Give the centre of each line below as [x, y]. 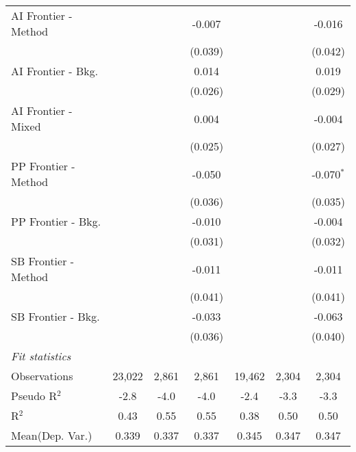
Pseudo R [34, 396]
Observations [42, 376]
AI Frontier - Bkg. [55, 71]
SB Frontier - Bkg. [55, 316]
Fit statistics [41, 356]
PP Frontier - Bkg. [56, 221]
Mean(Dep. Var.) [52, 435]
